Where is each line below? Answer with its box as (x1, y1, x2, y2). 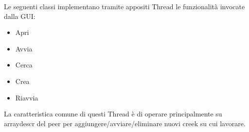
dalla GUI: (4, 11, 36, 21)
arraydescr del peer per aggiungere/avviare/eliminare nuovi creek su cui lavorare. (4, 118, 246, 128)
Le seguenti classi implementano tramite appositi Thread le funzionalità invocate (4, 1, 245, 11)
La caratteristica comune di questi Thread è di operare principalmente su (4, 109, 222, 119)
